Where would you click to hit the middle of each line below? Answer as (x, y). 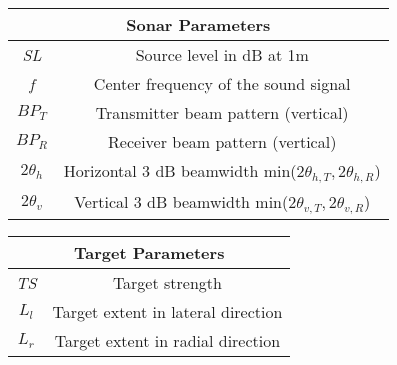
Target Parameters (149, 252)
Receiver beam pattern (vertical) (222, 141)
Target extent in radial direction (167, 340)
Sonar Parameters (198, 24)
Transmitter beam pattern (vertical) (222, 112)
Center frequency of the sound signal (222, 83)
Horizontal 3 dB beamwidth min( (180, 170)
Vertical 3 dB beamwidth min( (181, 201)
